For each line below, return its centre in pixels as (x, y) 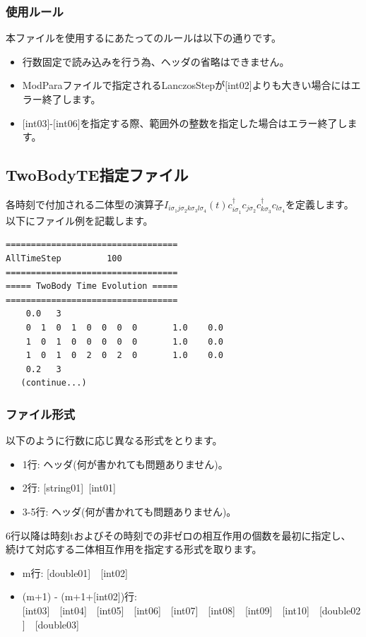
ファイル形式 (41, 413)
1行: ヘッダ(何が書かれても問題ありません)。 (125, 464)
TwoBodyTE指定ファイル (97, 175)
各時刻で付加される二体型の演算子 (85, 204)
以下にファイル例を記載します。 (79, 220)
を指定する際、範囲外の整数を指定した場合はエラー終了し (214, 123)
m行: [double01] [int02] (75, 572)
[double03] (57, 624)
